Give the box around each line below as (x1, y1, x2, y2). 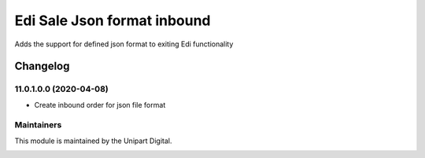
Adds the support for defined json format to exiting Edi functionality (14, 39, 234, 49)
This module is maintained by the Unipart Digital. (14, 136, 172, 145)
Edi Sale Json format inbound (14, 12, 212, 29)
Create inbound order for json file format (34, 100, 166, 109)
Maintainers (14, 119, 62, 130)
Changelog (14, 60, 70, 73)
